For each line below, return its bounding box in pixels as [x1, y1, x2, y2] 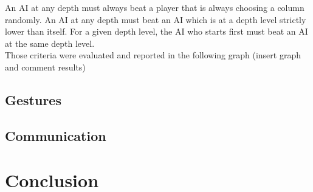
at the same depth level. [5, 36, 95, 49]
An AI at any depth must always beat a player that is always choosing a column [5, 1, 304, 13]
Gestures [5, 90, 61, 109]
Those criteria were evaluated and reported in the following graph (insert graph [5, 49, 301, 61]
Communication [5, 126, 106, 145]
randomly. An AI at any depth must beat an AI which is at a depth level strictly [5, 13, 306, 26]
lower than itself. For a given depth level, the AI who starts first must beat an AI [5, 25, 308, 38]
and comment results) [5, 60, 86, 73]
